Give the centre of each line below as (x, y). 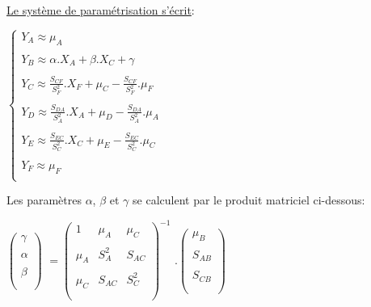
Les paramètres (44, 200)
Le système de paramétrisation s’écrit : (101, 10)
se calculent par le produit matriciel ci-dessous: (249, 200)
